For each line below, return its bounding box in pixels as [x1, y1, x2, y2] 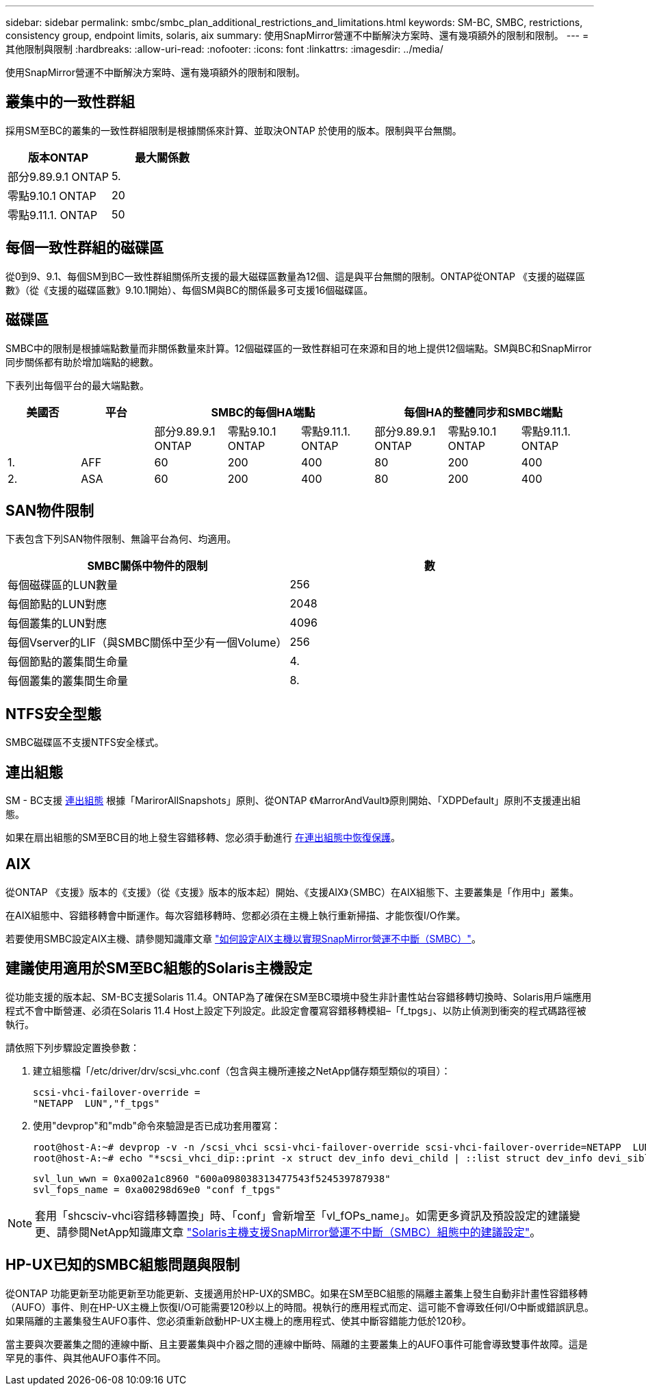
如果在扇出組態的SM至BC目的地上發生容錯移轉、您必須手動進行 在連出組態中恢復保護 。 [5, 831, 400, 844]
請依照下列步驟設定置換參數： [5, 1041, 140, 1053]
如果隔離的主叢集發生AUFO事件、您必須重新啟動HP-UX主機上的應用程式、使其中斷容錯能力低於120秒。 [5, 1314, 471, 1327]
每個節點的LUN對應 [8, 597, 107, 612]
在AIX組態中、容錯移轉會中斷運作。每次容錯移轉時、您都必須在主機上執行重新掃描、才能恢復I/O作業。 [5, 909, 466, 921]
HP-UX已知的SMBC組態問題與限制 [5, 1256, 240, 1274]
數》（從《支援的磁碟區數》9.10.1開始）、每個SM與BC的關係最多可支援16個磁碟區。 [5, 284, 374, 296]
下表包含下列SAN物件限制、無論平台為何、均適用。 [5, 533, 237, 545]
